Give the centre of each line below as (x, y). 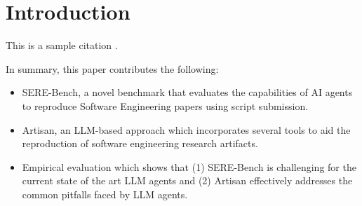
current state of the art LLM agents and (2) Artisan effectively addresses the (187, 180)
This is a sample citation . (62, 45)
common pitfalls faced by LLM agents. (105, 194)
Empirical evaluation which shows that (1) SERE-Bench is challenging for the (189, 166)
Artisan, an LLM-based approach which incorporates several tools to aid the (186, 129)
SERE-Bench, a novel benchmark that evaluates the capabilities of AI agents (187, 92)
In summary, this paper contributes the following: (112, 68)
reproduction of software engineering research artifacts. (140, 143)
